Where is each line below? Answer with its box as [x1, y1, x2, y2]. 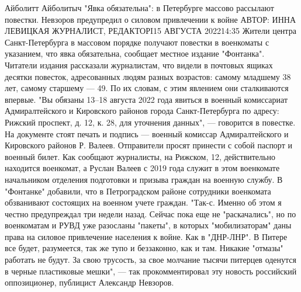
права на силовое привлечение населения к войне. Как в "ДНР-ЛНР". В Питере [5, 230, 288, 242]
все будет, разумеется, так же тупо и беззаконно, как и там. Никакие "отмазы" [5, 242, 283, 254]
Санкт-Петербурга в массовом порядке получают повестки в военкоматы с [5, 36, 269, 48]
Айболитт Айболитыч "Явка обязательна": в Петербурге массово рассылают [5, 2, 274, 13]
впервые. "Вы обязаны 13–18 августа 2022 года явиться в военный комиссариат [5, 93, 288, 105]
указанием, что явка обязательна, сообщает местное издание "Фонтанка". [5, 47, 265, 60]
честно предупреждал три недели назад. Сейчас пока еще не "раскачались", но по [5, 207, 296, 220]
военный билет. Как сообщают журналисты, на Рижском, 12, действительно [5, 150, 275, 162]
